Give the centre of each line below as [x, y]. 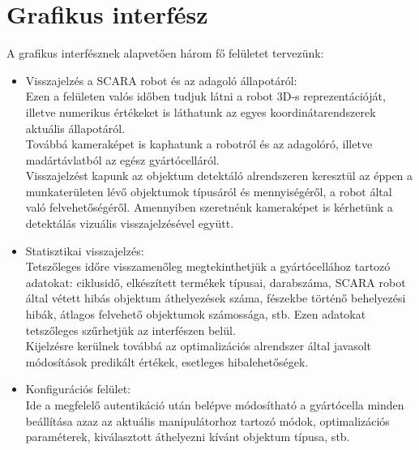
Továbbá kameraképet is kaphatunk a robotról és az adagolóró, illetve [199, 144]
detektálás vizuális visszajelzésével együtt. [130, 223]
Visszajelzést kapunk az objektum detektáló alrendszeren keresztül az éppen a [219, 176]
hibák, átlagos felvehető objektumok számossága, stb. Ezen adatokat [196, 314]
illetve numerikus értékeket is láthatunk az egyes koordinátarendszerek [201, 111]
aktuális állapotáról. [75, 128]
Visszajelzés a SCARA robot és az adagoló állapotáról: [161, 80]
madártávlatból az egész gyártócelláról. [122, 159]
